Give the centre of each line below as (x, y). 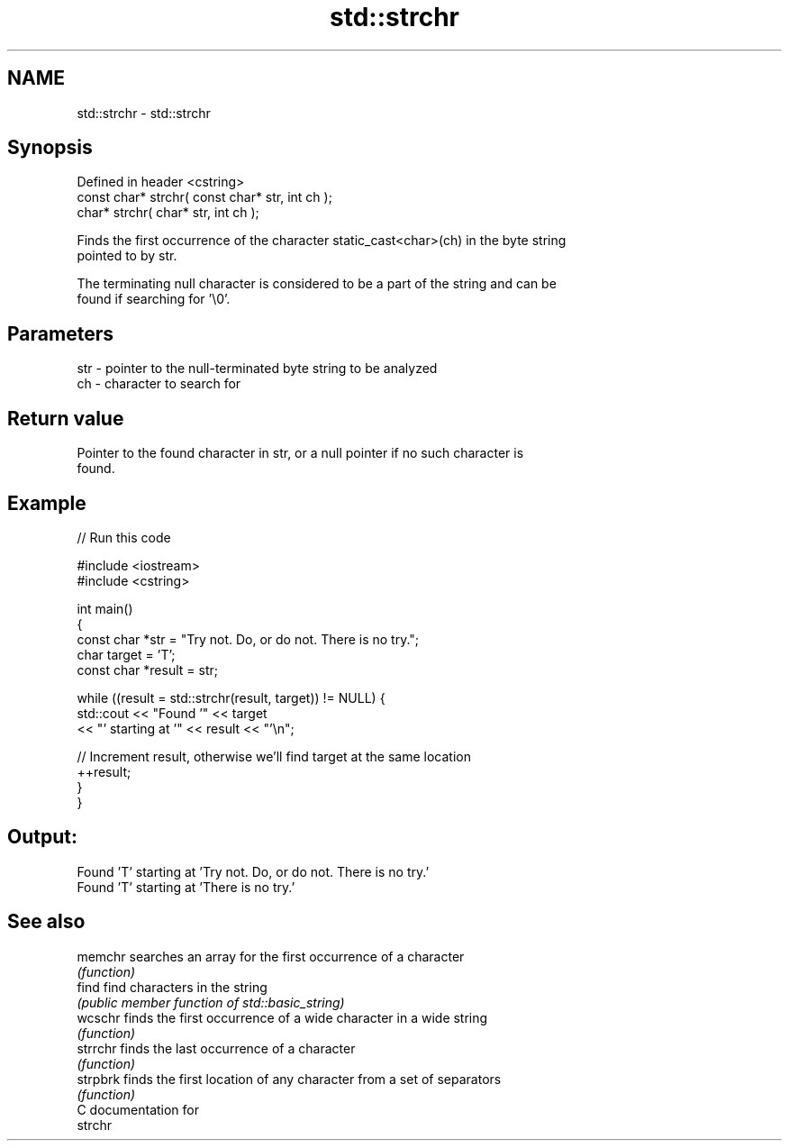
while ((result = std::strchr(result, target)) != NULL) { (231, 697)
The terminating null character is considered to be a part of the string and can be (317, 284)
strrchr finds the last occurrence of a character (216, 1048)
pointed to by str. (127, 256)
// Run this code (124, 537)
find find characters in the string (172, 987)
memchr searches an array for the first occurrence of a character (271, 956)
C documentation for (138, 1109)
